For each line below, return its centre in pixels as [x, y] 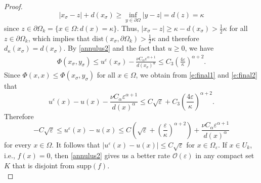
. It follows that [76, 144]
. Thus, [128, 28]
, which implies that [59, 38]
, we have [199, 48]
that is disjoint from [43, 165]
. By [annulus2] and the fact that [115, 48]
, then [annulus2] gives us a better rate [110, 155]
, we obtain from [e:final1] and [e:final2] [197, 75]
